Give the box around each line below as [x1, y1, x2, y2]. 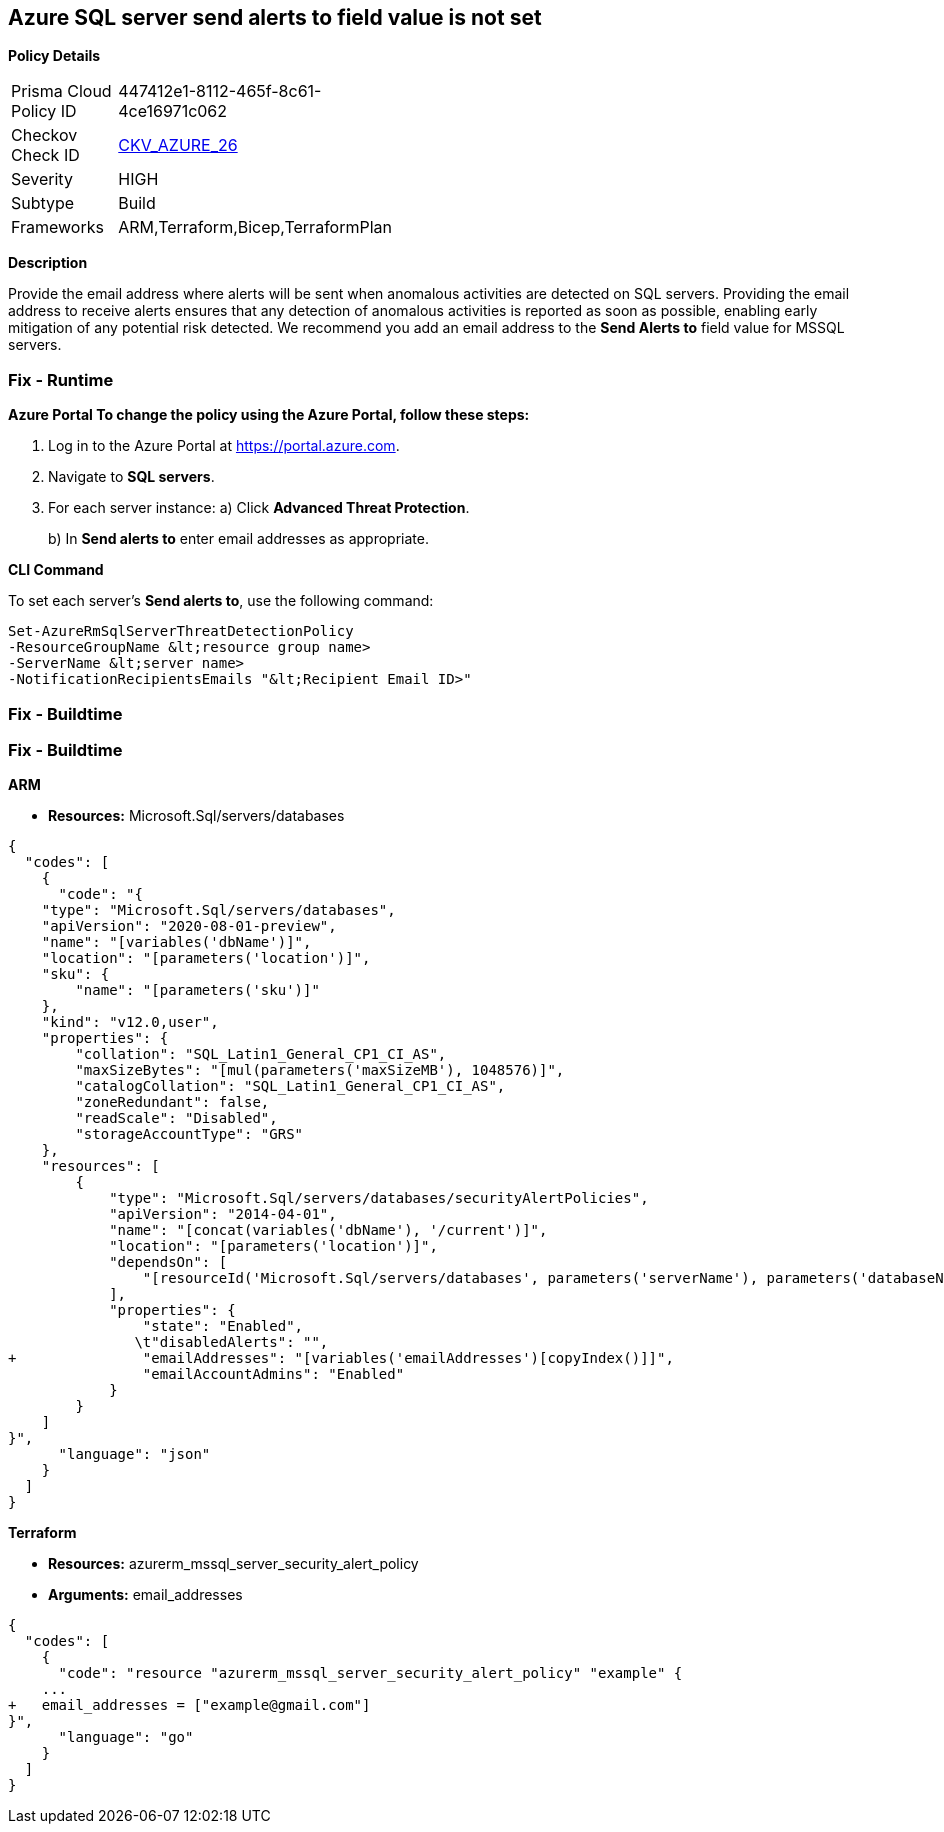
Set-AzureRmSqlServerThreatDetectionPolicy [8, 623, 354, 640]
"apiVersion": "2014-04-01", [109, 1206, 337, 1223]
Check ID [11, 145, 80, 166]
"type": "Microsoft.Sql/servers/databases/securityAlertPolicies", [109, 1190, 649, 1207]
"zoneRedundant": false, [75, 1094, 270, 1111]
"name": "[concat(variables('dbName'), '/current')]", [109, 1222, 548, 1239]
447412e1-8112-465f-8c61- [118, 81, 322, 102]
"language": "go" [58, 1729, 194, 1746]
